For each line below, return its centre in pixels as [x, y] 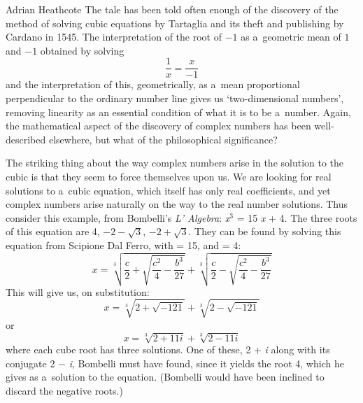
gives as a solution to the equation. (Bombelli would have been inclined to [165, 377]
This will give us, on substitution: [78, 291]
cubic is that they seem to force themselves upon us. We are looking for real [169, 176]
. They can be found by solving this [265, 231]
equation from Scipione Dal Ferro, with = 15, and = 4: [123, 245]
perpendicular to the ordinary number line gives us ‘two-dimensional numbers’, [175, 98]
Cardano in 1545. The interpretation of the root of [114, 37]
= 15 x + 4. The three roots [297, 217]
